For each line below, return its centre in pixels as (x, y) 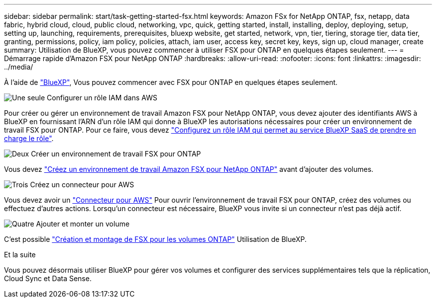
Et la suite (20, 255)
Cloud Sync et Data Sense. (48, 278)
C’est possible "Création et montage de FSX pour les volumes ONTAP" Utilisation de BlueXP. (156, 239)
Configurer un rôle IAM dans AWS (102, 98)
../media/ (19, 67)
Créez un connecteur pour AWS (82, 185)
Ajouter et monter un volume (83, 224)
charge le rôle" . (29, 138)
